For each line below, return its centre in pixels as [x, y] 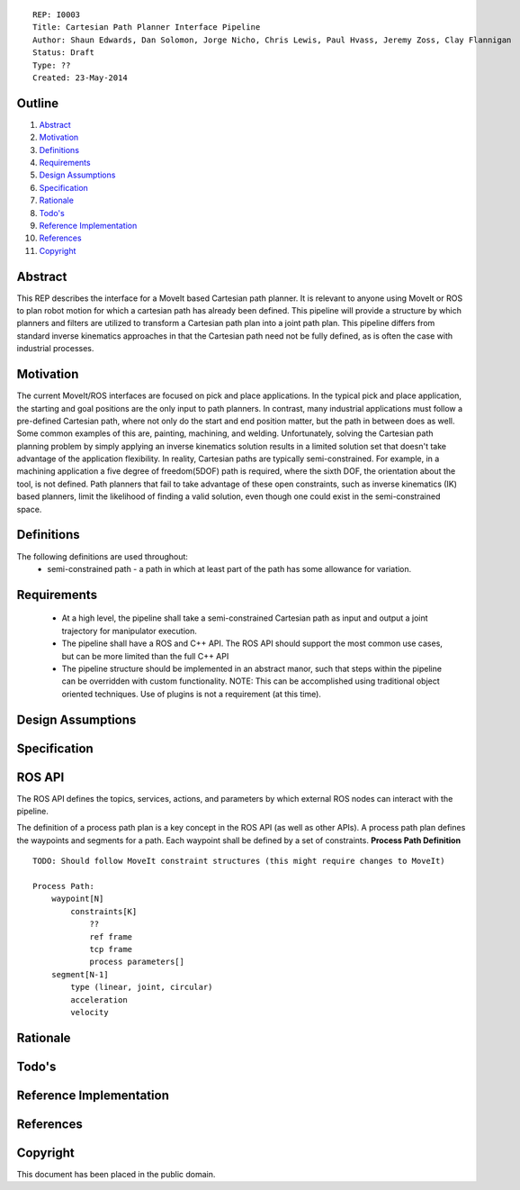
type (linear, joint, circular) [142, 987]
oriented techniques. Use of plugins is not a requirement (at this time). [191, 694]
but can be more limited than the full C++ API [145, 656]
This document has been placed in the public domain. [116, 1174]
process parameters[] [137, 962]
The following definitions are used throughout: [103, 556]
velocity [90, 1012]
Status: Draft [63, 53]
